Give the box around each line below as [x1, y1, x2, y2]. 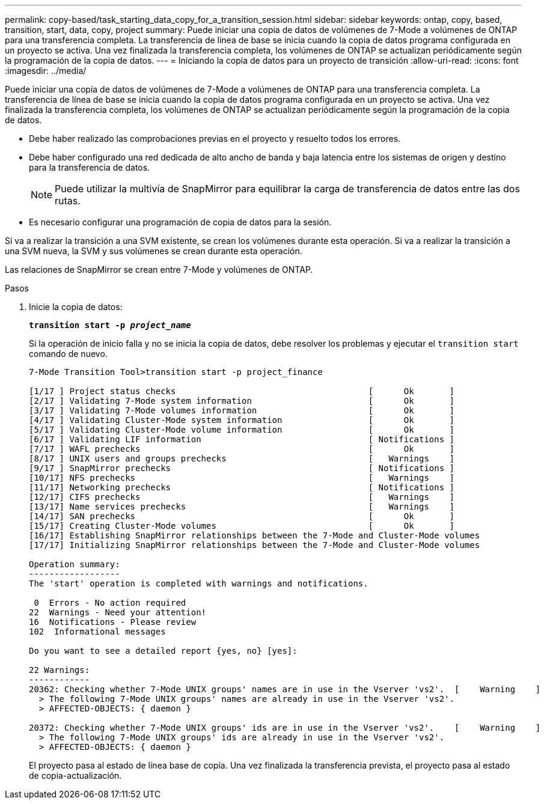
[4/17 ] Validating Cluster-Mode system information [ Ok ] [29, 415, 455, 425]
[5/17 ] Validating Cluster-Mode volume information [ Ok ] [29, 425, 455, 434]
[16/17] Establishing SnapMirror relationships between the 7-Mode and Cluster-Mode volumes [29, 531, 480, 540]
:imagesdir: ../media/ [5, 65, 87, 76]
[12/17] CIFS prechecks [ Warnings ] [29, 492, 455, 502]
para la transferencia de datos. [29, 162, 150, 172]
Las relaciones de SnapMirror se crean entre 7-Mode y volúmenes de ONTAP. [5, 264, 313, 275]
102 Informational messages [29, 627, 166, 636]
